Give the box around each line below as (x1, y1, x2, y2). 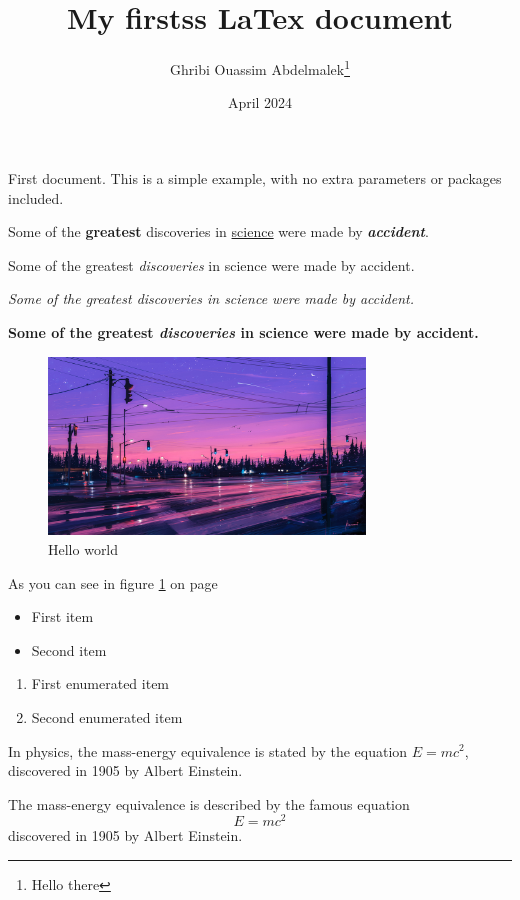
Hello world (48, 539, 119, 559)
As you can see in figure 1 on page (8, 572, 218, 593)
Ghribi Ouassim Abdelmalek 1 (170, 56, 350, 79)
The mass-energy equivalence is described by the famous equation (8, 793, 410, 814)
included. (8, 187, 64, 208)
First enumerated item (31, 673, 170, 694)
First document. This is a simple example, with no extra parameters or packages (8, 167, 502, 188)
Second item (31, 639, 107, 660)
